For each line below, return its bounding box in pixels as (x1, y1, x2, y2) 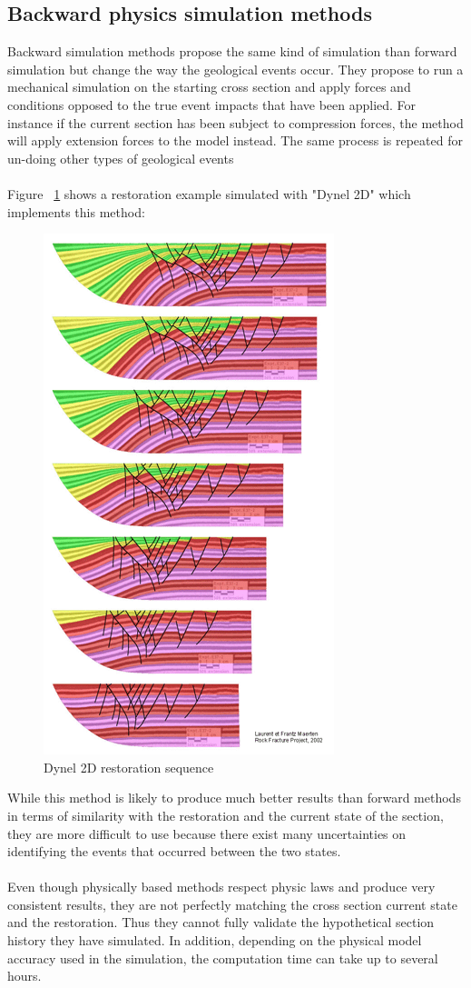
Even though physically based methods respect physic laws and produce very (7, 877, 436, 896)
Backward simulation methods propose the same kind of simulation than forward (7, 42, 457, 61)
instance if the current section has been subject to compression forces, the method (7, 113, 464, 132)
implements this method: (7, 202, 145, 221)
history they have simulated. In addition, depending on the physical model (7, 931, 422, 950)
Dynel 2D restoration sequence (44, 757, 214, 776)
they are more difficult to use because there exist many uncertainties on (7, 823, 407, 843)
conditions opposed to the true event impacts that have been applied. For (7, 95, 417, 114)
